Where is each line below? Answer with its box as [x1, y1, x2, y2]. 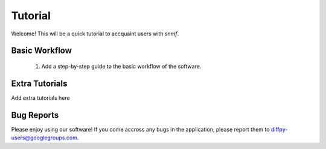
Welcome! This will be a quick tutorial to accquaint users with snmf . [11, 30, 179, 37]
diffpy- [270, 126, 288, 133]
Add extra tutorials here [11, 94, 70, 102]
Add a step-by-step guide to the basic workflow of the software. [41, 62, 202, 70]
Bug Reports [11, 110, 59, 120]
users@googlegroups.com [11, 134, 78, 141]
